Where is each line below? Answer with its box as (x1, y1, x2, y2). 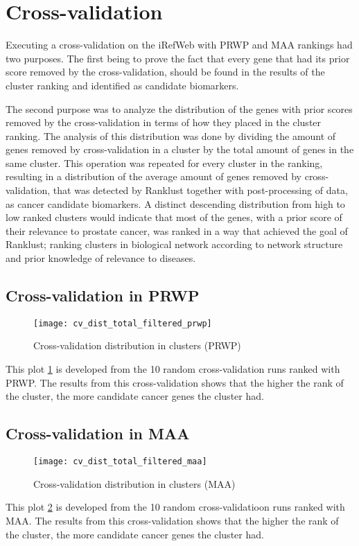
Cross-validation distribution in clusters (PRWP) (33, 338, 241, 353)
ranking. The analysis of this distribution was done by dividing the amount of (6, 128, 336, 143)
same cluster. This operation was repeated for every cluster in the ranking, (6, 155, 323, 170)
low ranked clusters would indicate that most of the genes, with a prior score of (6, 210, 342, 224)
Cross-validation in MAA (6, 423, 190, 444)
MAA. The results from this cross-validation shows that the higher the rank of (6, 513, 339, 527)
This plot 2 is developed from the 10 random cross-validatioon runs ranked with (6, 500, 345, 514)
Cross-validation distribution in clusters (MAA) (33, 476, 236, 491)
